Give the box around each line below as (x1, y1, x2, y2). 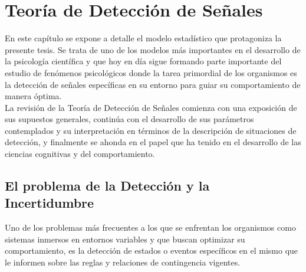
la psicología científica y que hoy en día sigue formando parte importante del (5, 55, 282, 67)
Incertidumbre (5, 194, 94, 212)
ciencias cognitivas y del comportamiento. (5, 148, 155, 160)
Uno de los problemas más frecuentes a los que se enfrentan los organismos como (5, 221, 296, 234)
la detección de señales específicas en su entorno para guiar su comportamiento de (5, 78, 301, 90)
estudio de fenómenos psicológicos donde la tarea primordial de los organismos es (5, 66, 297, 78)
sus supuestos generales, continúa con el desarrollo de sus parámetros (5, 113, 254, 125)
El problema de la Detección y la (5, 176, 210, 195)
